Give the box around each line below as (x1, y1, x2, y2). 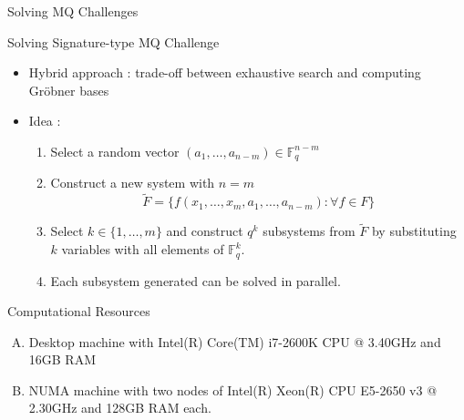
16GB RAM (28, 350, 97, 369)
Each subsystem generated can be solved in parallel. (50, 271, 341, 290)
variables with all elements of (61, 240, 224, 259)
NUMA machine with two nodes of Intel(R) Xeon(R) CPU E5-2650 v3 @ (28, 380, 438, 399)
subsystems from (263, 221, 356, 241)
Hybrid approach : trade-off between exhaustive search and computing (28, 63, 421, 82)
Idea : (28, 111, 61, 130)
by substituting (371, 221, 457, 241)
